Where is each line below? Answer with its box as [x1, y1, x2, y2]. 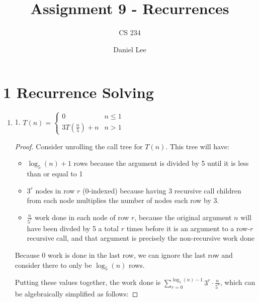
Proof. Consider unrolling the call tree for [15, 141, 143, 151]
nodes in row [35, 185, 75, 195]
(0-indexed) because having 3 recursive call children [82, 185, 241, 195]
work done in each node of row [34, 212, 129, 222]
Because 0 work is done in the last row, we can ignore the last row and [15, 250, 233, 260]
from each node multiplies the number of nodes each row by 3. [27, 195, 219, 206]
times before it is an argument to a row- [126, 223, 250, 233]
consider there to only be [15, 259, 92, 270]
